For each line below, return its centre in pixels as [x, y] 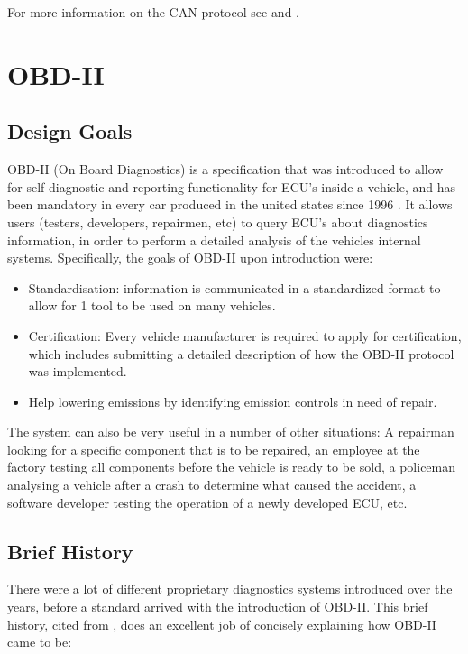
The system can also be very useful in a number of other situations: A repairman [231, 432]
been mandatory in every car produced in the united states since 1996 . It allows [230, 204]
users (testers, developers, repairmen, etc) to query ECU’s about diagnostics [218, 221]
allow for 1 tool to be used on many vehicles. [152, 305]
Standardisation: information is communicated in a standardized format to [234, 287]
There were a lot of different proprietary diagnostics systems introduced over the [230, 589]
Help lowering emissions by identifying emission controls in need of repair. [233, 401]
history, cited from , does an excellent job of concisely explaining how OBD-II [222, 624]
